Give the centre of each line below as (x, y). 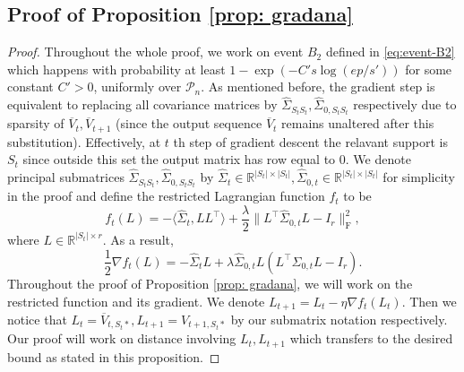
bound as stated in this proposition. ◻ (114, 356)
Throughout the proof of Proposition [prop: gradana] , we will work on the (210, 283)
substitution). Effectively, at (84, 141)
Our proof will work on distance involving (122, 338)
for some (429, 69)
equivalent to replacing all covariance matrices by (142, 104)
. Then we (429, 301)
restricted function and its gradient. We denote (136, 301)
